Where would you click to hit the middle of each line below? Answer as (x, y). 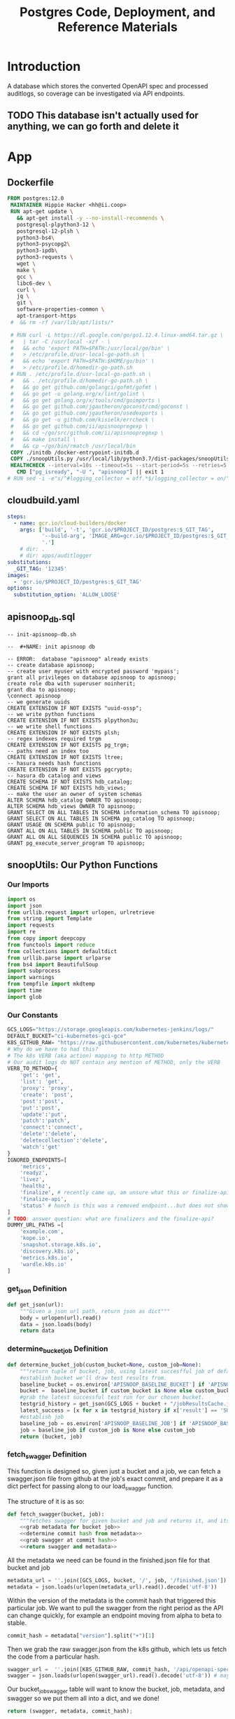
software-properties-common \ (60, 309)
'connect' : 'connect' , (51, 1127)
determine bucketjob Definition (58, 1349)
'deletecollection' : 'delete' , (64, 1140)
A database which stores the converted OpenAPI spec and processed (108, 86)
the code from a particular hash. (54, 1657)
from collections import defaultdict (62, 951)
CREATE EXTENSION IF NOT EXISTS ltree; (65, 757)
